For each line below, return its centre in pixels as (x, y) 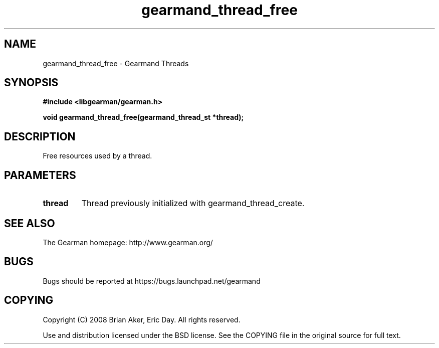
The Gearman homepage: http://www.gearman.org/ (128, 242)
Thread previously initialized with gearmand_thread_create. (193, 203)
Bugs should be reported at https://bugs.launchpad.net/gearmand (152, 281)
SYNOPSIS (31, 83)
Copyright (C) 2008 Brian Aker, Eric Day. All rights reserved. (142, 319)
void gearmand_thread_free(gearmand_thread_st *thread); (143, 117)
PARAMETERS (40, 175)
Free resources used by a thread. (97, 156)
